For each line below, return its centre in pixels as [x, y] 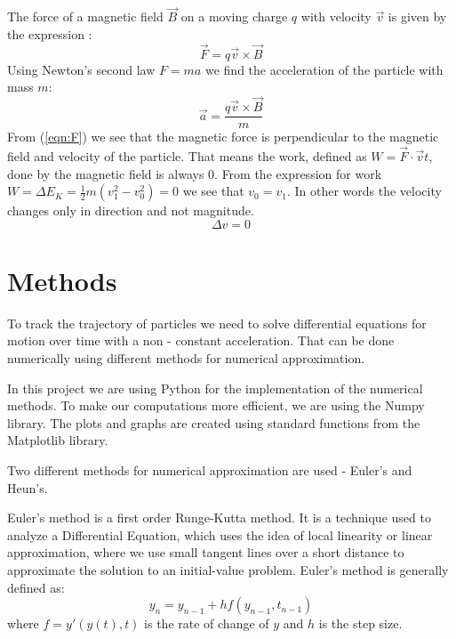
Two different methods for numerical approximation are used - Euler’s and [210, 469]
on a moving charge [234, 16]
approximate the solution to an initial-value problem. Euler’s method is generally [228, 569]
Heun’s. [28, 487]
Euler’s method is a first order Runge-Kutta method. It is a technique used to [219, 518]
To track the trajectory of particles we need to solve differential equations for [217, 323]
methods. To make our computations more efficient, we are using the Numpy [216, 405]
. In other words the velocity [364, 191]
